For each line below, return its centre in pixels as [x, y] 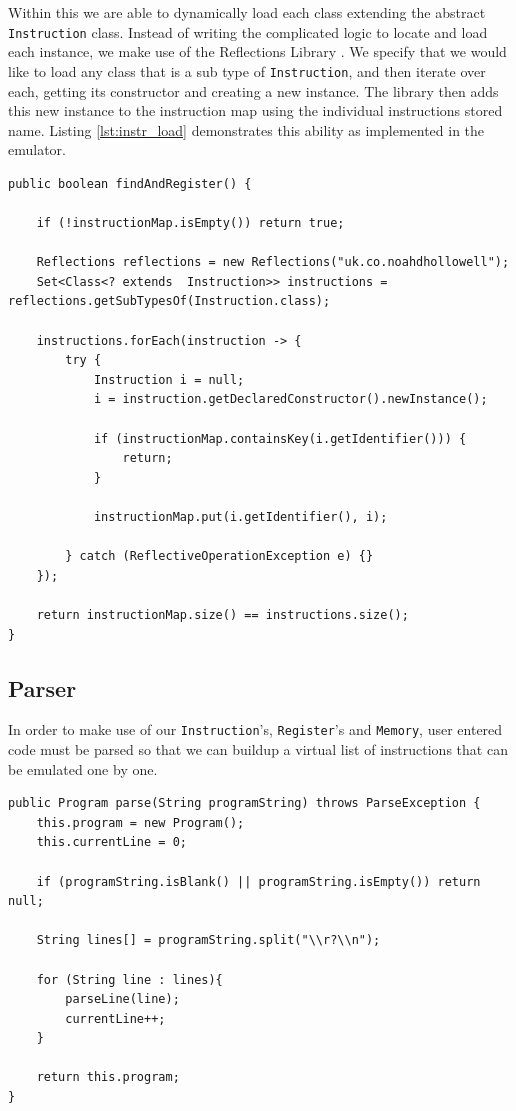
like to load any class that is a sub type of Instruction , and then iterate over [247, 70]
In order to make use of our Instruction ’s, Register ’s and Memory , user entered [255, 729]
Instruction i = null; [169, 379]
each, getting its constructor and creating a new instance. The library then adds [253, 90]
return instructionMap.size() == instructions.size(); [222, 614]
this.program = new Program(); [140, 822]
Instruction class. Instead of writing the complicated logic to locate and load [248, 31]
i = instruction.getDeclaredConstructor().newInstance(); [290, 399]
